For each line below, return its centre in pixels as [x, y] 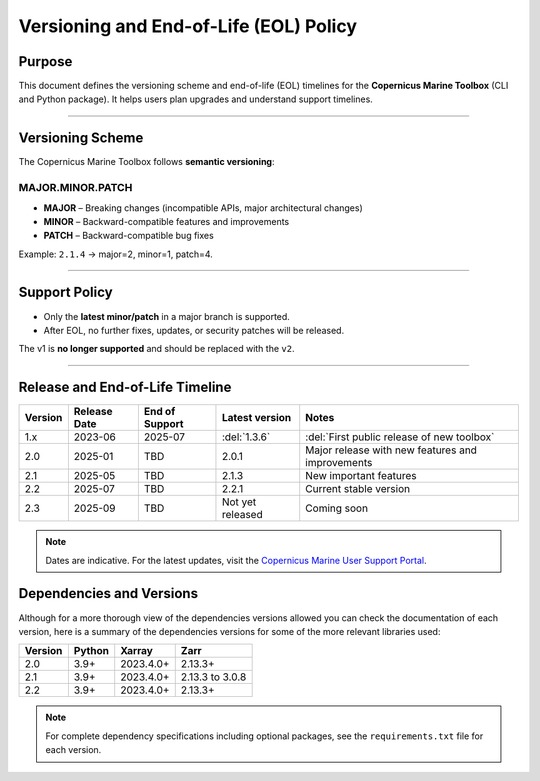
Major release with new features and [391, 450]
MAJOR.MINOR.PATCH [75, 188]
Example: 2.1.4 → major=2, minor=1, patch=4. [116, 254]
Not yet [239, 502]
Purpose [45, 61]
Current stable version [357, 489]
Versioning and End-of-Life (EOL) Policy [187, 26]
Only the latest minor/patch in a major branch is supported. [166, 316]
